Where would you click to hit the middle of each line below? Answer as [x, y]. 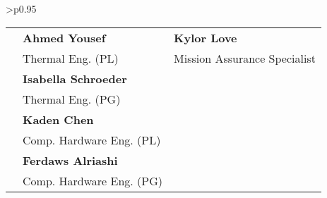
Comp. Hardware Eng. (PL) [92, 140]
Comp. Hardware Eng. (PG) [93, 180]
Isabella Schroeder [75, 78]
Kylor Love [206, 37]
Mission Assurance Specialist [245, 58]
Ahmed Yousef [64, 37]
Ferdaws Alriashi [70, 160]
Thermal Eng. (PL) [71, 58]
